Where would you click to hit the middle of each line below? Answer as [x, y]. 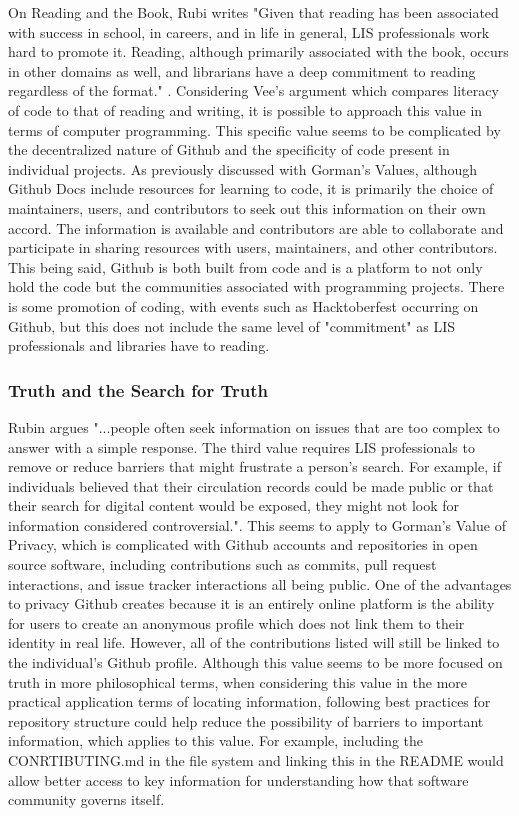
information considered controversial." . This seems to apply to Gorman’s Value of [257, 524]
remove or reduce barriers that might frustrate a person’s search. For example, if [254, 466]
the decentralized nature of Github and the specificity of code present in [229, 149]
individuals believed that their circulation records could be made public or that [251, 485]
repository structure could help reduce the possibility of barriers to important [246, 720]
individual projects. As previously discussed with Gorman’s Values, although [243, 168]
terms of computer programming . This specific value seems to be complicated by [254, 129]
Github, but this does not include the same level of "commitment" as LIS [231, 325]
